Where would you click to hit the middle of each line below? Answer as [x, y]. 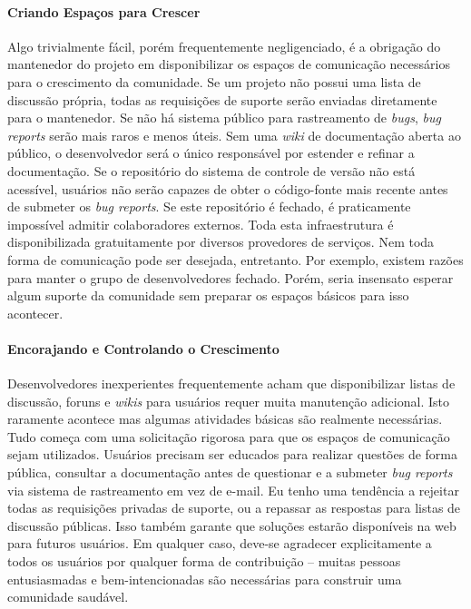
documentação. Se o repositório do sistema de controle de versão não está [211, 170]
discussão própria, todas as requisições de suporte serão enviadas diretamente [222, 99]
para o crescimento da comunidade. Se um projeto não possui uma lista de [214, 81]
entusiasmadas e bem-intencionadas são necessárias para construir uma [205, 579]
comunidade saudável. [68, 597]
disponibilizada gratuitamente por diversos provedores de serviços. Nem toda [221, 242]
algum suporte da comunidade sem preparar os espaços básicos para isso [208, 295]
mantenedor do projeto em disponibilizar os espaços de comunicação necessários [229, 64]
